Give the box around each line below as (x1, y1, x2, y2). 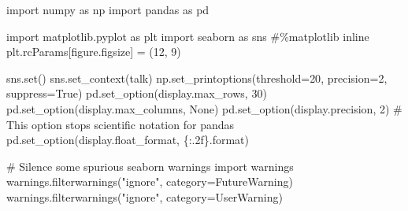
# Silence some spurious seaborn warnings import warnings (6, 157, 294, 174)
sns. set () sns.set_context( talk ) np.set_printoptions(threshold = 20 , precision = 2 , (6, 69, 388, 86)
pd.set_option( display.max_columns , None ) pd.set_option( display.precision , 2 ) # (6, 100, 402, 117)
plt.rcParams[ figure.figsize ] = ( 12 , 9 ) (6, 43, 181, 60)
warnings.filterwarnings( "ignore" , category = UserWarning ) (6, 188, 283, 205)
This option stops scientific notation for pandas (6, 116, 235, 132)
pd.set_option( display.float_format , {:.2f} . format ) (6, 131, 249, 148)
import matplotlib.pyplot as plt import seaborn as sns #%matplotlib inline (6, 28, 369, 44)
